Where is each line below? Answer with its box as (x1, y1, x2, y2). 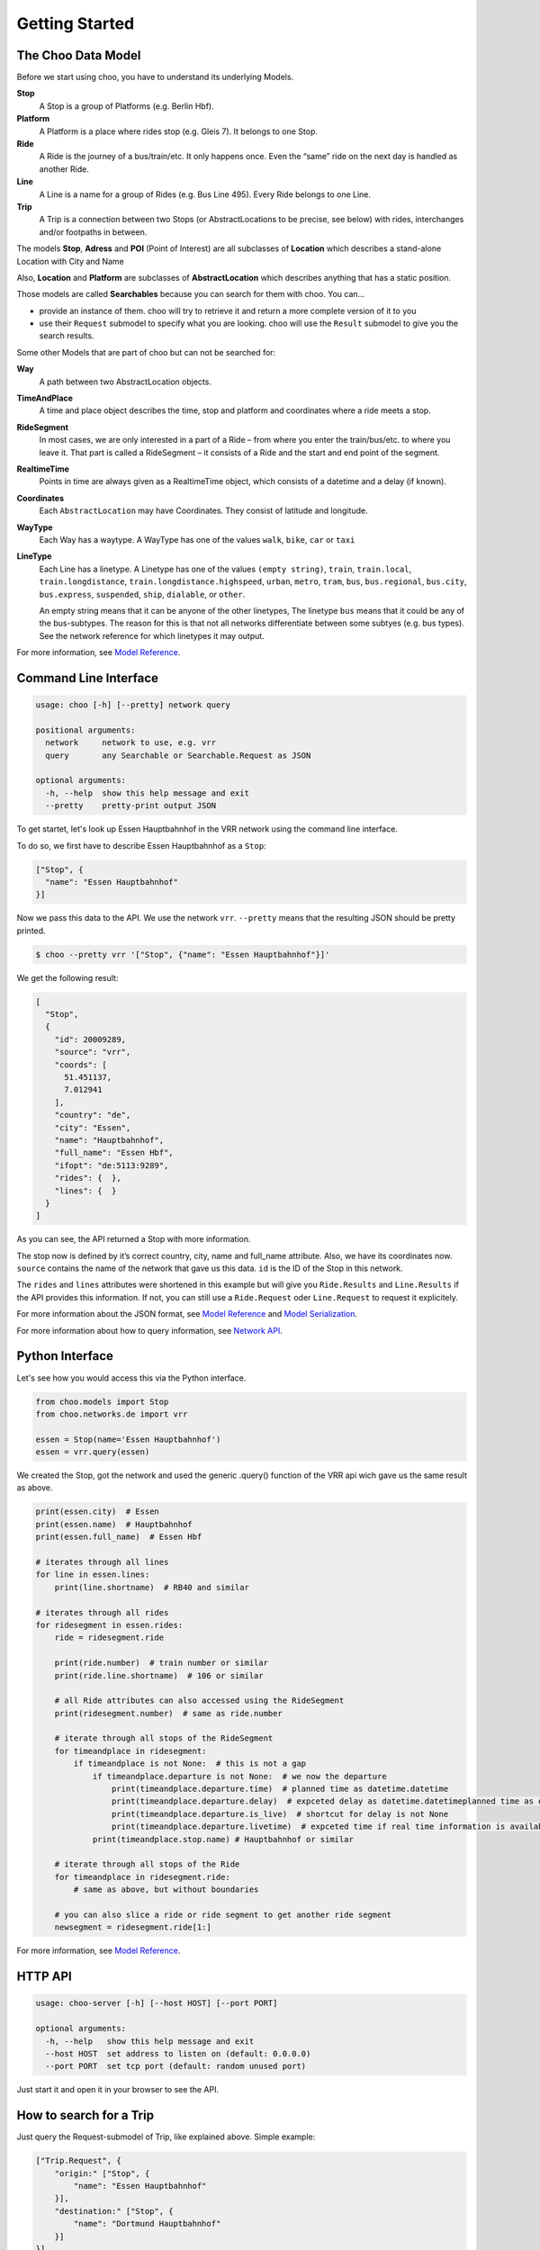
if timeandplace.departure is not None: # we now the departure (92, 1771, 387, 1781)
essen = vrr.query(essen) (35, 1447, 150, 1457)
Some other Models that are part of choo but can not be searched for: (16, 346, 276, 357)
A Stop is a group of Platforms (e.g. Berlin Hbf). (39, 100, 215, 112)
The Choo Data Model (16, 48, 141, 63)
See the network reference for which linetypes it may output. (39, 630, 265, 641)
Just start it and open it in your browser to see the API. (16, 2084, 220, 2095)
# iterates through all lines (35, 1557, 169, 1568)
